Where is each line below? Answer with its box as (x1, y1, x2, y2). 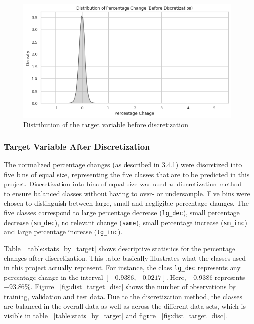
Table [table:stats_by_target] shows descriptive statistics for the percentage (4, 243, 235, 253)
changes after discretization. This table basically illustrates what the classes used (4, 253, 246, 263)
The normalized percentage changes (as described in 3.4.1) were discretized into (4, 160, 242, 170)
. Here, (166, 272, 186, 282)
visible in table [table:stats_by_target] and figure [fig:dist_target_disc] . (4, 310, 227, 321)
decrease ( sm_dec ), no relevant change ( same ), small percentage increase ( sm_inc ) (4, 217, 247, 227)
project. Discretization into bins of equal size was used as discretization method (4, 179, 242, 189)
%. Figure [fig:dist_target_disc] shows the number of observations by (24, 281, 236, 292)
